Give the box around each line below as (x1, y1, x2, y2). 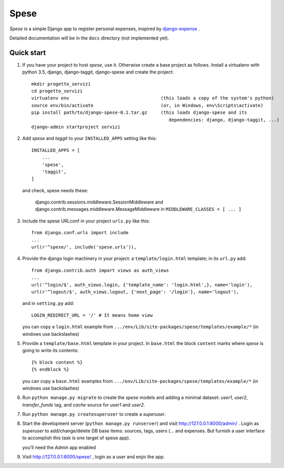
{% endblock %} (31, 367, 70, 373)
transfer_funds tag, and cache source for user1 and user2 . (22, 401, 145, 408)
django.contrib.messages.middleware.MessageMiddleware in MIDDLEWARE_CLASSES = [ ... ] (35, 206, 242, 212)
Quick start (9, 48, 46, 57)
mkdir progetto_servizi (31, 81, 91, 87)
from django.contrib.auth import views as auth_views (31, 267, 169, 273)
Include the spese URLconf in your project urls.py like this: (22, 218, 150, 224)
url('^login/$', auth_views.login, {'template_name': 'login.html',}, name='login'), (31, 282, 253, 288)
